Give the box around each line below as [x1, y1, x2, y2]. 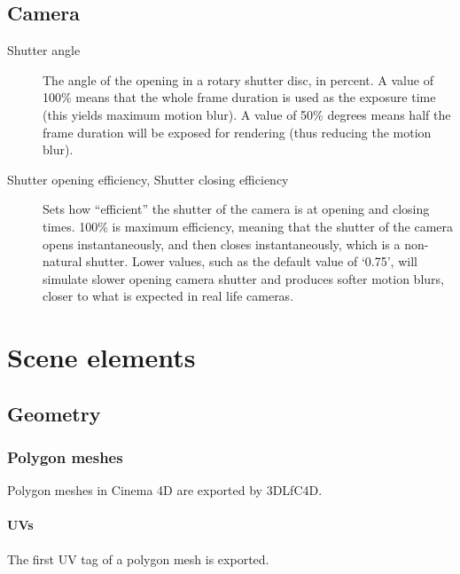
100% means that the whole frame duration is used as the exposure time [43, 88, 436, 106]
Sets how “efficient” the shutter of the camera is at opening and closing [43, 200, 430, 218]
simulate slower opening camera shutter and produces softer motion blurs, [43, 269, 444, 287]
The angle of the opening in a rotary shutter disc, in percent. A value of [43, 70, 433, 89]
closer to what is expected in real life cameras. [43, 287, 294, 305]
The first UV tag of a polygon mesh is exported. [7, 549, 269, 568]
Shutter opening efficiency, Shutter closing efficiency [7, 169, 289, 188]
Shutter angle [7, 41, 81, 59]
